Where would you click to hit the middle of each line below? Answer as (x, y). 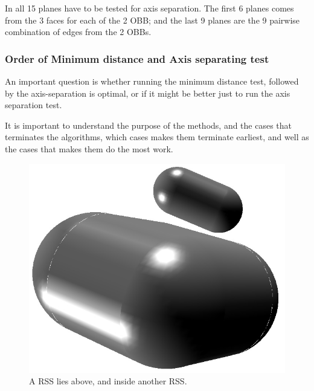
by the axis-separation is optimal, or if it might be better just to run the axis (148, 93)
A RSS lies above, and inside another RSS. (108, 381)
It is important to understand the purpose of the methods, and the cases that (149, 125)
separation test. (34, 105)
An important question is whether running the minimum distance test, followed (152, 81)
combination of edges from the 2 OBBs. (78, 32)
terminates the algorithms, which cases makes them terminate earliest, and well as (157, 137)
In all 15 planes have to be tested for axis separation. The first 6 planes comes (149, 8)
